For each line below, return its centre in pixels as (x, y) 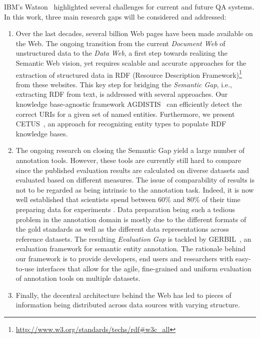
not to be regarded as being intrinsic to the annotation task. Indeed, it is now (135, 189)
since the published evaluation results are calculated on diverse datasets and (132, 170)
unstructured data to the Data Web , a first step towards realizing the (122, 53)
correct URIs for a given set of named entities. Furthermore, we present (125, 114)
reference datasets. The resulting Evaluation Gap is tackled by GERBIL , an (133, 238)
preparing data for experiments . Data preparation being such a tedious (125, 209)
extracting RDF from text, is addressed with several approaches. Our (122, 94)
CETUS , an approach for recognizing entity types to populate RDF (121, 124)
